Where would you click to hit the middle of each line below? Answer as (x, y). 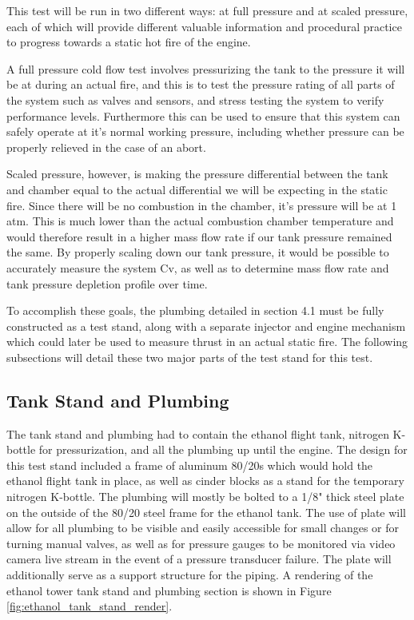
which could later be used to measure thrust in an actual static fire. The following (207, 342)
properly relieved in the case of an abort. (106, 147)
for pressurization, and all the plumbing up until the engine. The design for (223, 449)
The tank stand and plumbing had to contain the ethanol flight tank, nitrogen (198, 433)
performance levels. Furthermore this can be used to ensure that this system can (203, 115)
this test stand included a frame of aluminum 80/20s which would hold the (190, 465)
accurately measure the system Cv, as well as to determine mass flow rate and (198, 267)
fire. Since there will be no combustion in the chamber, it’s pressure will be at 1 (202, 205)
